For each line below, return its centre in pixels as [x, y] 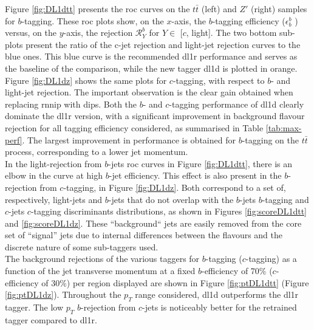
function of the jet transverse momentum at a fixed [100, 271]
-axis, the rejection [98, 33]
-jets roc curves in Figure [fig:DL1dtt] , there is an [200, 163]
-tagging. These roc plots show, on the [93, 20]
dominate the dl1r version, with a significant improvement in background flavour [155, 116]
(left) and [219, 9]
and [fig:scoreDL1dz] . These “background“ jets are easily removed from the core [153, 223]
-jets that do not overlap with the [171, 199]
